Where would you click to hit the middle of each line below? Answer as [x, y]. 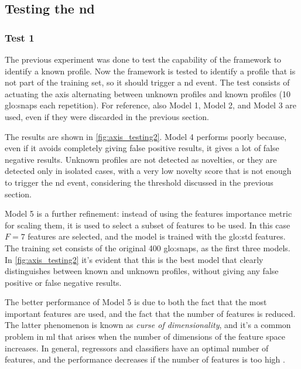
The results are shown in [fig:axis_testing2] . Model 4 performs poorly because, [146, 136]
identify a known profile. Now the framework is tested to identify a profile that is [150, 71]
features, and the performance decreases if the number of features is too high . [145, 359]
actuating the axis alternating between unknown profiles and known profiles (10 [148, 93]
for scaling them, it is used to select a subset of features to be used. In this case [148, 225]
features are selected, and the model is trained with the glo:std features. [157, 236]
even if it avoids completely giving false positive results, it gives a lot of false [142, 148]
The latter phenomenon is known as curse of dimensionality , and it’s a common [148, 325]
